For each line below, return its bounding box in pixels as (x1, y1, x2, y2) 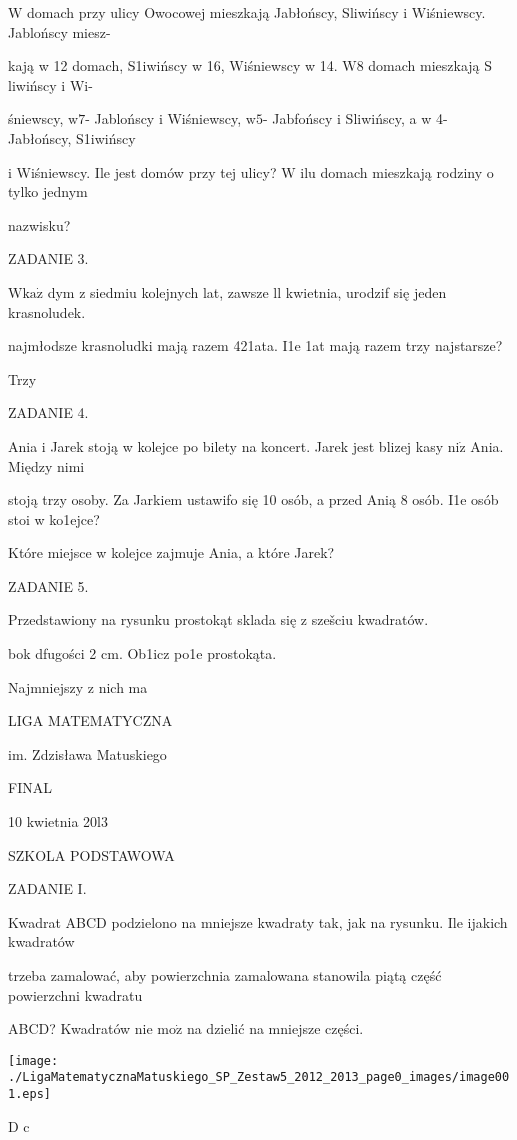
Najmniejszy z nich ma (8, 676, 148, 697)
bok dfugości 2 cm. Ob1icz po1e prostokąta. (8, 643, 277, 664)
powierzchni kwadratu (8, 984, 143, 1005)
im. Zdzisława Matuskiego (8, 743, 167, 764)
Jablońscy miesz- (8, 21, 111, 42)
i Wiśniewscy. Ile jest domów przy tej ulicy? (8, 161, 277, 182)
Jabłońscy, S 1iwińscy (8, 127, 136, 148)
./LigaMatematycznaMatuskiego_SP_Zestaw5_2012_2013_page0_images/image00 (8, 1070, 510, 1085)
